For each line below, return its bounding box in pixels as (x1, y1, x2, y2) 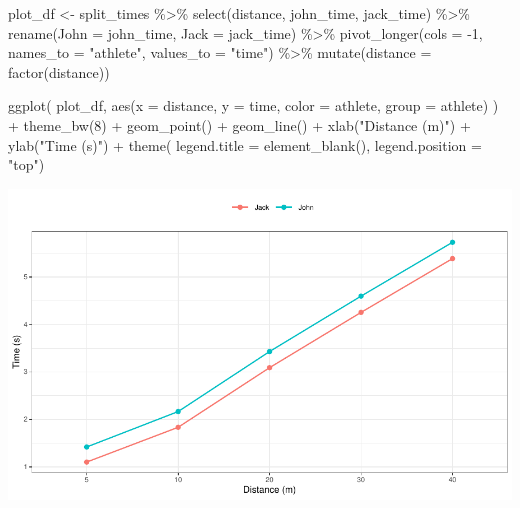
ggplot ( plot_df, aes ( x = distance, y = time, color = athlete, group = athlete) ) (8, 95, 499, 116)
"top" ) (8, 154, 45, 175)
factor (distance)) (8, 61, 110, 82)
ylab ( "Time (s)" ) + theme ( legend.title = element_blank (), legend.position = (8, 134, 482, 155)
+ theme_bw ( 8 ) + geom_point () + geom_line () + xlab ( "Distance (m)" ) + (8, 114, 471, 135)
